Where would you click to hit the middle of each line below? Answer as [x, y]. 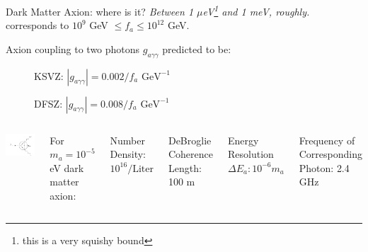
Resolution [251, 154]
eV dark [67, 167]
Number [127, 140]
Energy [243, 140]
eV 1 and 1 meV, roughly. [256, 10]
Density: [128, 154]
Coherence [190, 154]
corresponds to [38, 25]
